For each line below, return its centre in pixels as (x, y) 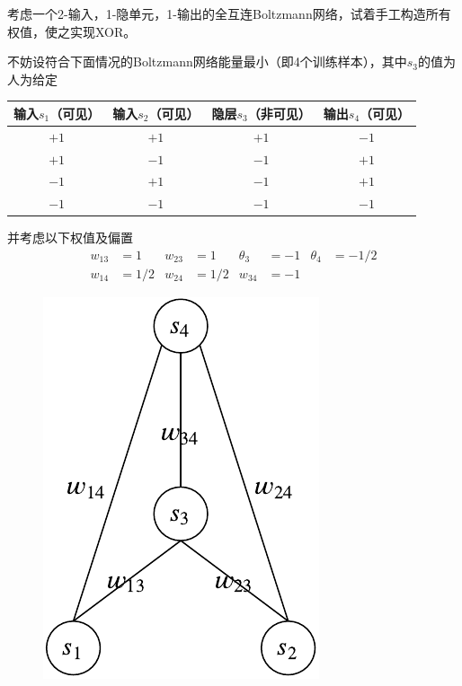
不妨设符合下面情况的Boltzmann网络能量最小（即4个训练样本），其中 (207, 62)
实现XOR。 (103, 31)
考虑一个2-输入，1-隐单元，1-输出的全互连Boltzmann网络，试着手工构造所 (223, 13)
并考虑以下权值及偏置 (70, 237)
